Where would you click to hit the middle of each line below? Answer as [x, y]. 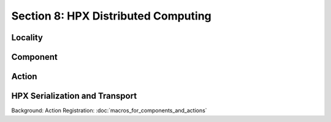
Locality [27, 38]
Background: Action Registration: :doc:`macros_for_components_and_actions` [109, 110]
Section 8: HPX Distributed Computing [111, 16]
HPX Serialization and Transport [74, 96]
